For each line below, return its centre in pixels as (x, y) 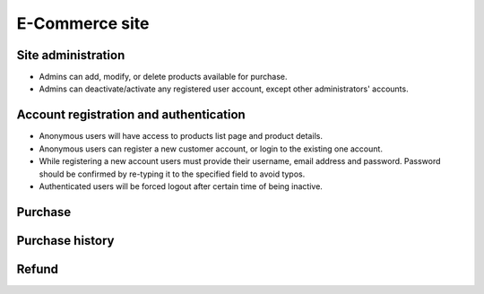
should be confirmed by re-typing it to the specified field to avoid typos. (172, 174)
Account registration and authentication (131, 115)
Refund (37, 269)
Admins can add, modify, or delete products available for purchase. (163, 77)
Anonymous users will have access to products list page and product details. (181, 136)
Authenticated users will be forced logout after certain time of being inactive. (181, 186)
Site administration (71, 55)
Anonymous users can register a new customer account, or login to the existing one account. (211, 149)
